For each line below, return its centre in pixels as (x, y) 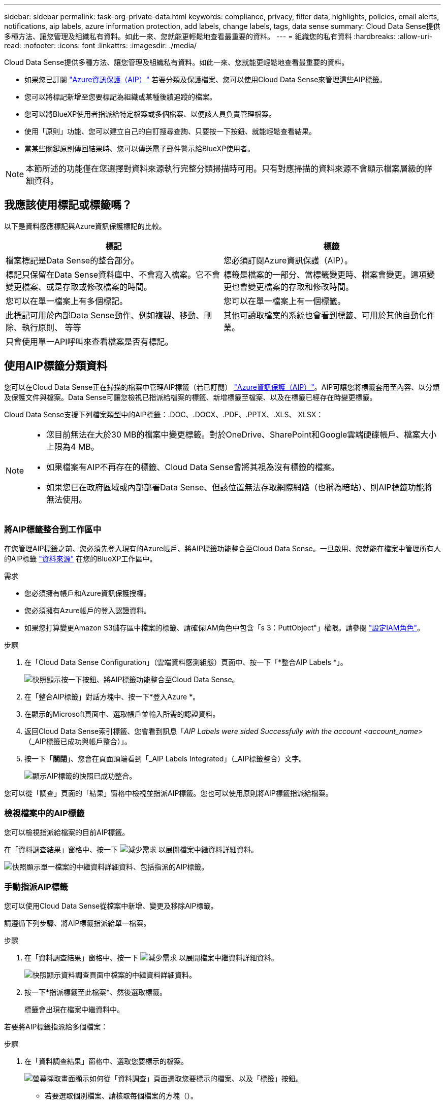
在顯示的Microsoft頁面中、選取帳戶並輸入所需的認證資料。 (122, 714)
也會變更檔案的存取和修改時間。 (293, 287)
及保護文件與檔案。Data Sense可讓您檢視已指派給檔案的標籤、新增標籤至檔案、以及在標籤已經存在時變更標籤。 (190, 397)
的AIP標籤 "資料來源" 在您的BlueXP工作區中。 (81, 559)
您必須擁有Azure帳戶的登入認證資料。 (88, 611)
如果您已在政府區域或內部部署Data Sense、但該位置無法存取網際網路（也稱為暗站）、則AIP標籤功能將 (239, 487)
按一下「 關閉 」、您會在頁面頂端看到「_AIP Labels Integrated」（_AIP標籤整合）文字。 (165, 759)
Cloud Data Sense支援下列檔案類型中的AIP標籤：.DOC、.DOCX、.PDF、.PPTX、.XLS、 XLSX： (164, 414)
